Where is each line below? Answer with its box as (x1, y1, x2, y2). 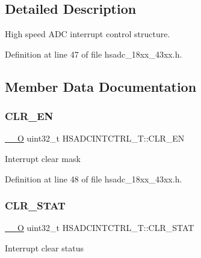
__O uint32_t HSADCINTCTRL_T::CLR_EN (5, 132, 185, 145)
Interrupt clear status (5, 241, 84, 254)
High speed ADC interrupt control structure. (5, 28, 170, 40)
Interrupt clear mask (5, 152, 81, 164)
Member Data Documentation (5, 77, 197, 95)
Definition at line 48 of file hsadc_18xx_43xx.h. (5, 172, 182, 185)
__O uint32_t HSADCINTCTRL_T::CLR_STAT (5, 221, 194, 234)
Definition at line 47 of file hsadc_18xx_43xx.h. (5, 47, 182, 60)
